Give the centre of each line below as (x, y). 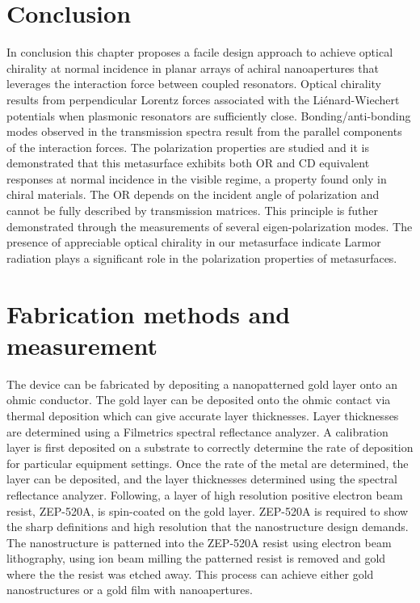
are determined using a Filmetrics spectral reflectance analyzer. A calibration (197, 431)
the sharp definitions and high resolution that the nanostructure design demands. (208, 527)
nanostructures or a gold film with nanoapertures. (130, 590)
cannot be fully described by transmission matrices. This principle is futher (193, 211)
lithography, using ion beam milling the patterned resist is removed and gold (196, 558)
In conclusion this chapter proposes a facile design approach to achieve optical (200, 52)
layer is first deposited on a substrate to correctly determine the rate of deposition (210, 447)
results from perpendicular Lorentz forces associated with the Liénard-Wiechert (203, 99)
